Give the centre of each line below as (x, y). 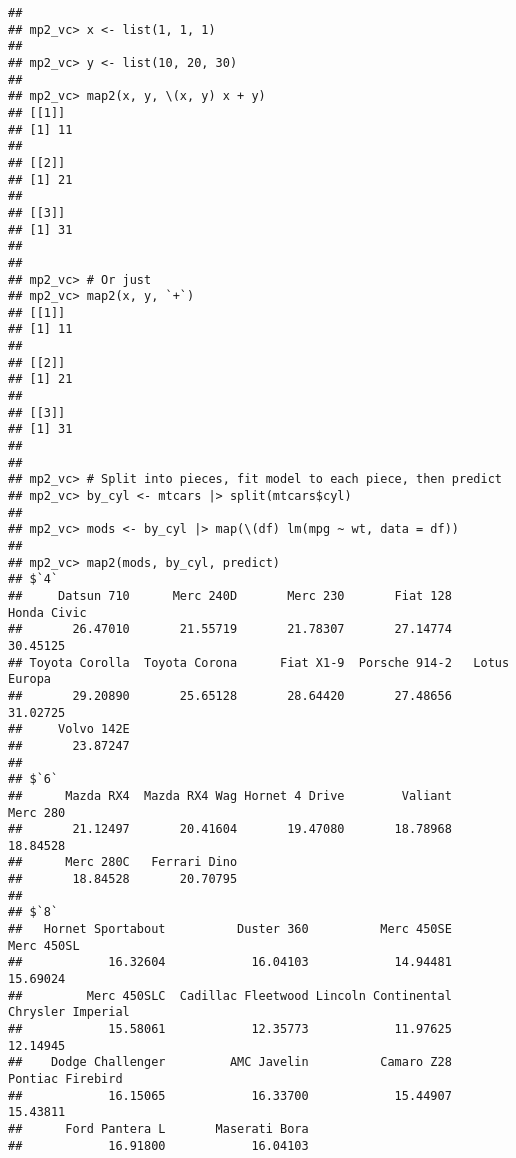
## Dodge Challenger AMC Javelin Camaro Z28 (230, 1062)
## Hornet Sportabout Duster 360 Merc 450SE (230, 929)
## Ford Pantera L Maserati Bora (158, 1128)
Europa (29, 679)
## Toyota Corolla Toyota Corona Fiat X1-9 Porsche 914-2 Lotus (259, 662)
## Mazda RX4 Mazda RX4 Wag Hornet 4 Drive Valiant (230, 795)
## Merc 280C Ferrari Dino (123, 862)
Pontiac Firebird (65, 1079)
